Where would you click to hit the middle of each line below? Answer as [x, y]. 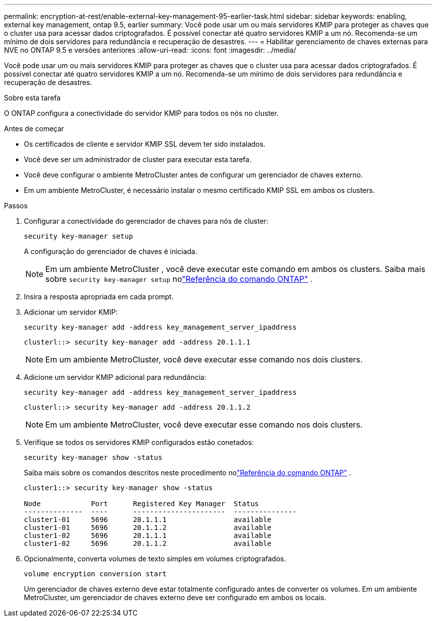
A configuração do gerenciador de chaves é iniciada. [111, 251]
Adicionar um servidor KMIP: [71, 312]
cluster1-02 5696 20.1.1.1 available [148, 535]
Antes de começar [34, 129]
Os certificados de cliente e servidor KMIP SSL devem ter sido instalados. [145, 144]
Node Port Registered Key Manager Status [142, 504]
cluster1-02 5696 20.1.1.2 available [148, 543]
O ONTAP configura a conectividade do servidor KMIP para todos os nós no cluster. [141, 113]
